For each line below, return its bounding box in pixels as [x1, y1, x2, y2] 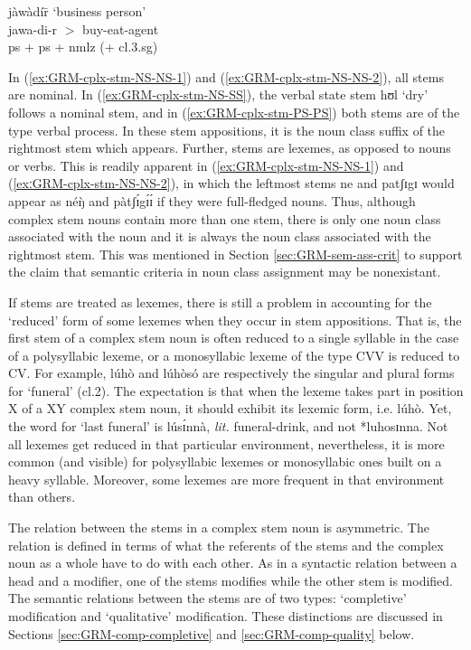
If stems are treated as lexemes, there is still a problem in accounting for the [8, 292, 432, 311]
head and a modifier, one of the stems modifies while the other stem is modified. [8, 570, 453, 589]
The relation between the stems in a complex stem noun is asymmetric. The [8, 518, 429, 537]
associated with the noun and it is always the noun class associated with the [8, 227, 431, 246]
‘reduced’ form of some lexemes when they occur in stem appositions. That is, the [8, 310, 462, 329]
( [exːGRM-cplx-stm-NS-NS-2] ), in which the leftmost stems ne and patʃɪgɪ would [8, 174, 455, 193]
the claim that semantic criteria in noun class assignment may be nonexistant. [8, 262, 441, 281]
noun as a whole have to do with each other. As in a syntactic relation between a [8, 553, 457, 572]
